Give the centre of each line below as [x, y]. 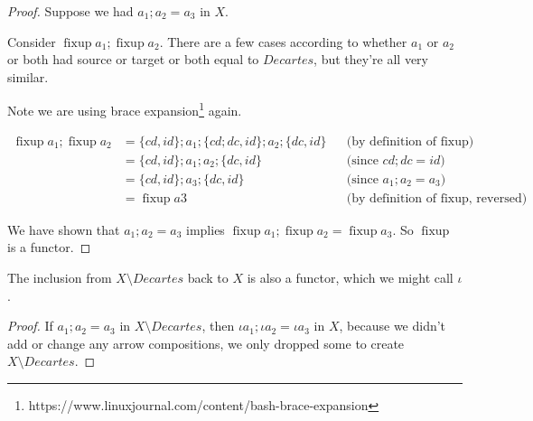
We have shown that [64, 229]
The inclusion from [60, 277]
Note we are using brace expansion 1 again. [125, 109]
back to [208, 277]
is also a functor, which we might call [350, 277]
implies [206, 229]
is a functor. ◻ [49, 247]
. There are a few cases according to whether [283, 41]
